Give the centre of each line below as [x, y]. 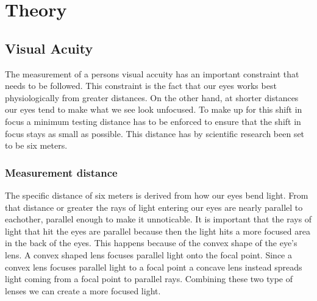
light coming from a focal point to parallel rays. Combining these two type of [149, 279]
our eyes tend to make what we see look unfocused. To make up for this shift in [154, 109]
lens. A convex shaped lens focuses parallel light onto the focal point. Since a [148, 254]
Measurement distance [61, 172]
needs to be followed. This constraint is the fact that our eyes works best [141, 86]
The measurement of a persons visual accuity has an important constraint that [152, 73]
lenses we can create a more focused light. [83, 290]
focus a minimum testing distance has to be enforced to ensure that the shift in [153, 121]
